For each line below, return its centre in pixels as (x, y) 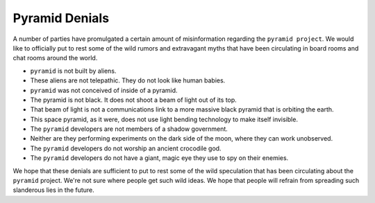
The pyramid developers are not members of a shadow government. (129, 129)
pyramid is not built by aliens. (73, 71)
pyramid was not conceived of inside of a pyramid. (104, 90)
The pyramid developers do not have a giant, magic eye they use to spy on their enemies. (159, 158)
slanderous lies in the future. (54, 190)
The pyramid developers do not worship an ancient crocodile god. (126, 148)
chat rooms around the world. (55, 58)
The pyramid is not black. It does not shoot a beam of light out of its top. (134, 100)
